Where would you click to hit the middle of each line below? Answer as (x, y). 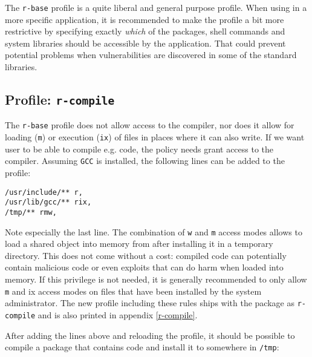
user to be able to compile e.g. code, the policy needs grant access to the (139, 149)
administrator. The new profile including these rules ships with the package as (150, 303)
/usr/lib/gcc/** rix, (48, 202)
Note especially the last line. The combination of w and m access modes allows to (154, 231)
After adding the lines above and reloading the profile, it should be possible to (150, 335)
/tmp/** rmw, (31, 212)
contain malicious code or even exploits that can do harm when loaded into (144, 267)
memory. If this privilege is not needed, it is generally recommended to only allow (156, 279)
